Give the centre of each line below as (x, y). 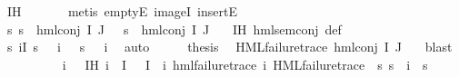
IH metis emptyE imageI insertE (122, 11)
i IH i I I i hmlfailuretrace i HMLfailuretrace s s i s (245, 64)
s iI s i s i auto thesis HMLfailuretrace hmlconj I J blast (229, 47)
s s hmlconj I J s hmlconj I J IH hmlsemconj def (174, 29)
